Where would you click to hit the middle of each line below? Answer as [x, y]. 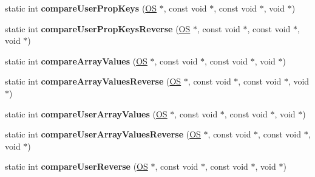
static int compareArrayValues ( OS [76, 61]
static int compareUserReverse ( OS [76, 166]
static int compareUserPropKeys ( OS [81, 8]
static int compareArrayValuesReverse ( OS [93, 81]
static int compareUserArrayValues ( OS [86, 113]
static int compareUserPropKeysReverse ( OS [98, 28]
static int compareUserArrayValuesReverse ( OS [103, 134]
